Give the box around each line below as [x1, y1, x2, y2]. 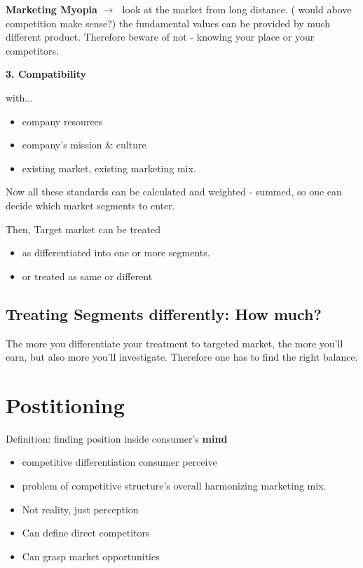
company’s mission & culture [22, 137, 146, 152]
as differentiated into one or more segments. [22, 245, 210, 260]
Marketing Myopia [6, 2, 97, 16]
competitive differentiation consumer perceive [22, 455, 217, 469]
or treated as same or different [22, 268, 153, 283]
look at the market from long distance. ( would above [122, 2, 352, 16]
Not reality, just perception [22, 501, 139, 516]
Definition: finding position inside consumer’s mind [6, 431, 228, 445]
